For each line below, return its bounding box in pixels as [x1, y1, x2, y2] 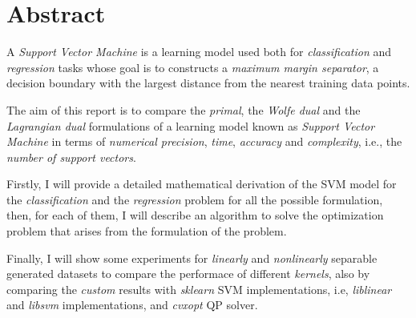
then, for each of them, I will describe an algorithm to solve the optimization [6, 207, 384, 223]
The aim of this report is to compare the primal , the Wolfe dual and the [6, 101, 361, 118]
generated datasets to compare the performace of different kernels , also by [6, 265, 370, 282]
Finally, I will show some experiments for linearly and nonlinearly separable [6, 249, 378, 266]
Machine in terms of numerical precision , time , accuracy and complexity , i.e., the [6, 133, 402, 150]
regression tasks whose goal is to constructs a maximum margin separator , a [6, 58, 379, 75]
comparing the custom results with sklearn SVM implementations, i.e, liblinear [6, 280, 392, 297]
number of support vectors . [6, 148, 136, 165]
